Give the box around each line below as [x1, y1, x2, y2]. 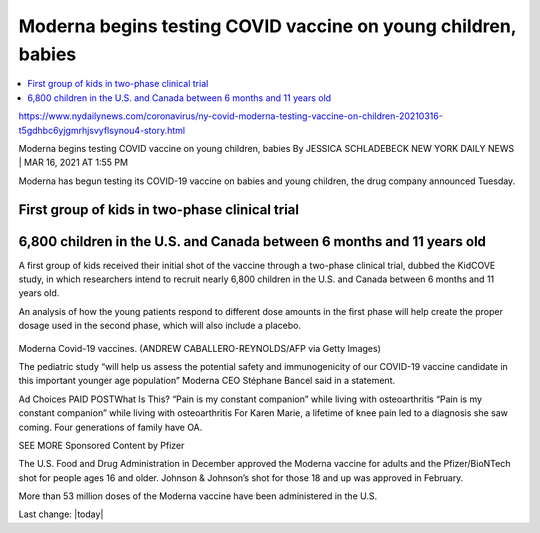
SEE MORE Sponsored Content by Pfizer [18, 439, 185, 451]
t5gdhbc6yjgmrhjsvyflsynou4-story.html [18, 124, 185, 136]
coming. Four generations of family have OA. [18, 421, 203, 433]
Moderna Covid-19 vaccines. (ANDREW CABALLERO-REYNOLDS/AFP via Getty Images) [18, 342, 382, 354]
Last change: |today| [18, 508, 104, 520]
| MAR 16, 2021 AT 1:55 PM [18, 156, 129, 169]
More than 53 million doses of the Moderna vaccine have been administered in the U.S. [18, 490, 378, 502]
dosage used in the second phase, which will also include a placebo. [18, 320, 302, 332]
